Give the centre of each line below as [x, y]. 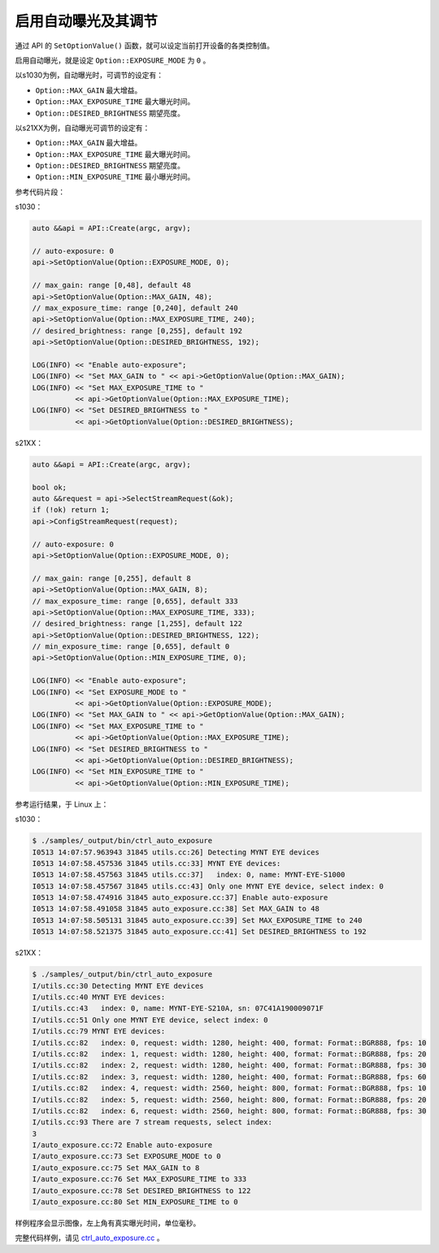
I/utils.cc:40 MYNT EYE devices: [99, 997]
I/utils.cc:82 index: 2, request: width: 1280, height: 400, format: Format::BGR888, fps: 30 [229, 1066]
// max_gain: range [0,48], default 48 [111, 285]
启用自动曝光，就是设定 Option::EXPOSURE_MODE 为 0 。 [113, 60]
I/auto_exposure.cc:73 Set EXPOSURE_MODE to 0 [126, 1156]
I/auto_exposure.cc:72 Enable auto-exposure [122, 1145]
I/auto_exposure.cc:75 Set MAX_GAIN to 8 [116, 1168]
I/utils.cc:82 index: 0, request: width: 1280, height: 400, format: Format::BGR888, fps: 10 [229, 1042]
